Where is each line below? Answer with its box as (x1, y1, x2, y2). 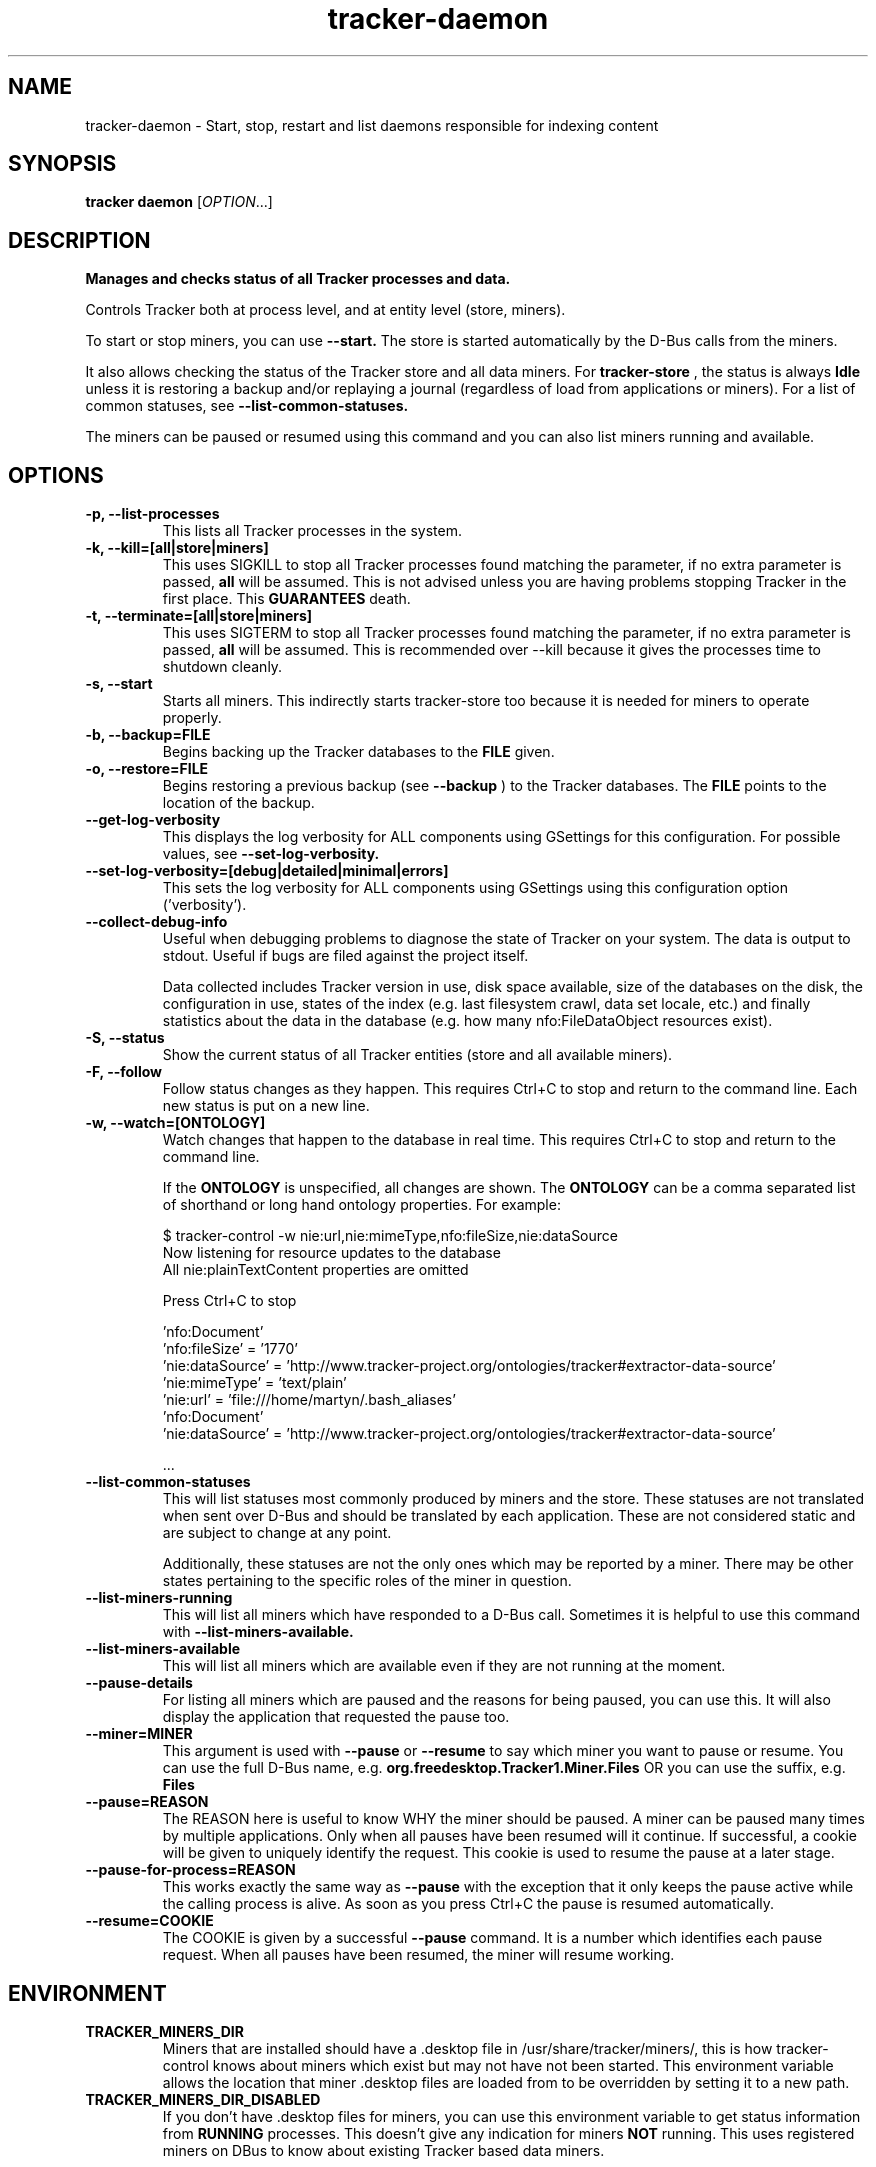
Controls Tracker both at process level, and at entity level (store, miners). (85, 301, 566, 319)
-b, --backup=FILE (85, 726, 211, 744)
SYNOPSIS (8, 151, 117, 177)
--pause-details (85, 1674, 193, 1692)
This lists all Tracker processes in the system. (162, 522, 463, 540)
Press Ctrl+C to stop (162, 1292, 297, 1310)
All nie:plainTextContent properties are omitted (162, 1261, 469, 1279)
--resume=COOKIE (85, 1912, 214, 1930)
